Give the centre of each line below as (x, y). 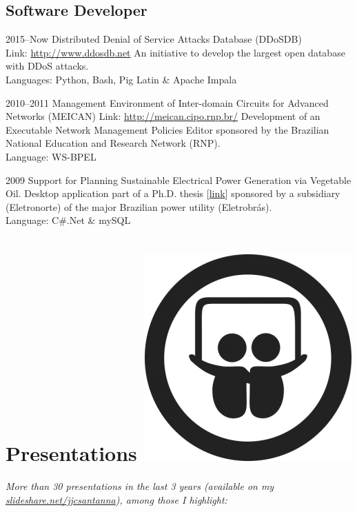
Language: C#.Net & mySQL (68, 220)
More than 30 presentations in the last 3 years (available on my (140, 486)
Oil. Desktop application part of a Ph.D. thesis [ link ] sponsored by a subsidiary (173, 193)
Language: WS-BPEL (51, 156)
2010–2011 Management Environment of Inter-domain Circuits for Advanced (167, 102)
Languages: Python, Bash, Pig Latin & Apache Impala (121, 79)
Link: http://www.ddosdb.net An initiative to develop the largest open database (175, 52)
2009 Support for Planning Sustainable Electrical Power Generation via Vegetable (178, 180)
